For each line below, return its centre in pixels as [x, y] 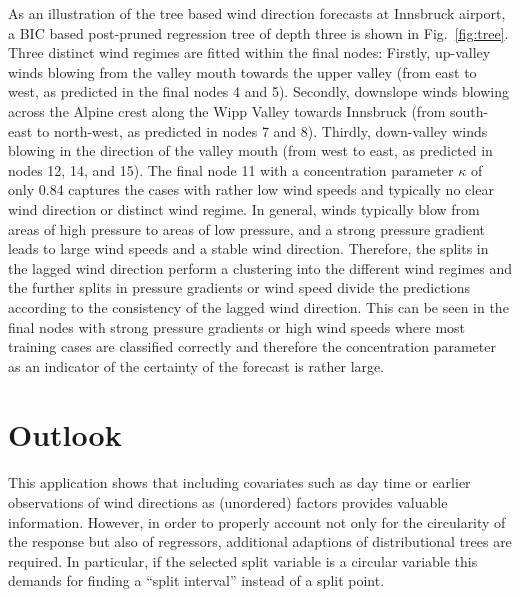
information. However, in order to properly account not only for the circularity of [257, 521]
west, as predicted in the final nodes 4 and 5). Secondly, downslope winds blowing [258, 91]
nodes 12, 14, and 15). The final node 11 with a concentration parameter [231, 169]
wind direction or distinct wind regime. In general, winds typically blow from [244, 208]
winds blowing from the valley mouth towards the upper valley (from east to [242, 71]
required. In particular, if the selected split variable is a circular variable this [243, 560]
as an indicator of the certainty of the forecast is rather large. [196, 365]
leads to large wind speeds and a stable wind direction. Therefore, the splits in [248, 248]
